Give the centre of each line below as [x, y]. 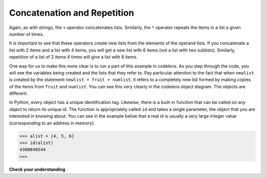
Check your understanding [37, 169]
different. [18, 94]
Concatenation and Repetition [72, 13]
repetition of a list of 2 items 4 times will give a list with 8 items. [73, 57]
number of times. [27, 34]
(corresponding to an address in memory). [52, 123]
